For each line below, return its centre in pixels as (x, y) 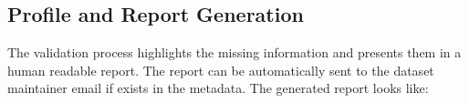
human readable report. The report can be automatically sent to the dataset (221, 70)
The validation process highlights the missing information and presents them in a (234, 52)
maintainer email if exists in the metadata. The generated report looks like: (218, 88)
